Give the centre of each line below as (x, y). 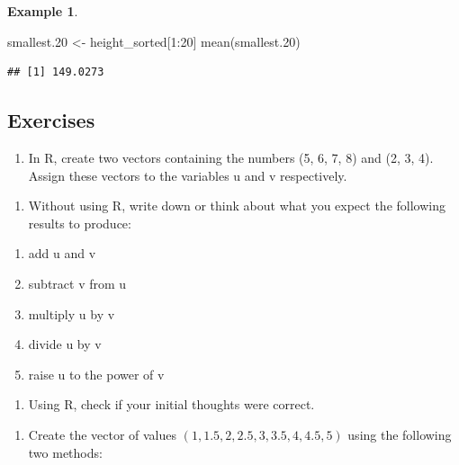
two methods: (65, 452)
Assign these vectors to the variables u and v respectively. (188, 175)
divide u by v (65, 344)
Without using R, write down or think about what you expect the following (237, 206)
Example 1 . (43, 11)
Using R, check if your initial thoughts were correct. (171, 404)
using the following (400, 434)
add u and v (62, 253)
